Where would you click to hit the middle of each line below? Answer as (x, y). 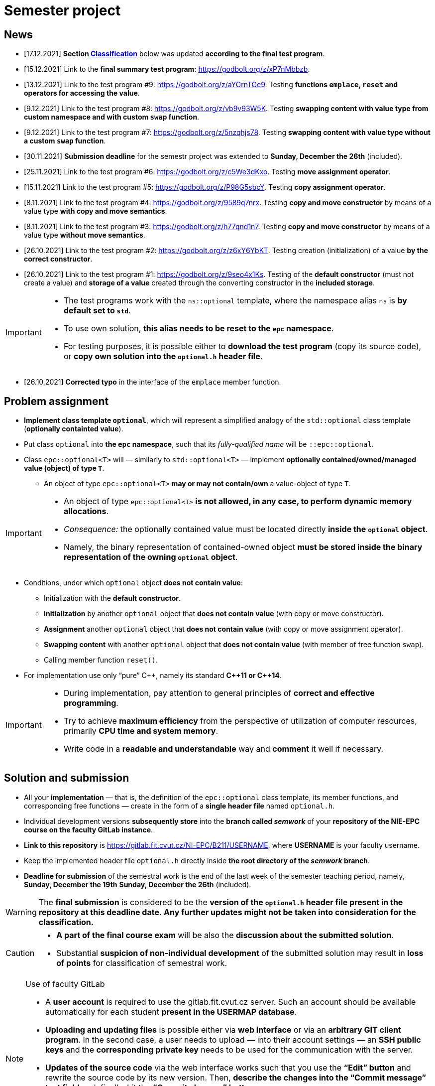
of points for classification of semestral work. (142, 963)
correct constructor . (58, 259)
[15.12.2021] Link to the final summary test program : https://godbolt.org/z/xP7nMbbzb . (167, 69)
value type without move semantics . (85, 235)
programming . (91, 703)
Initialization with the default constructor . (112, 598)
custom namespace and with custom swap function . (112, 117)
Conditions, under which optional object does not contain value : (133, 583)
